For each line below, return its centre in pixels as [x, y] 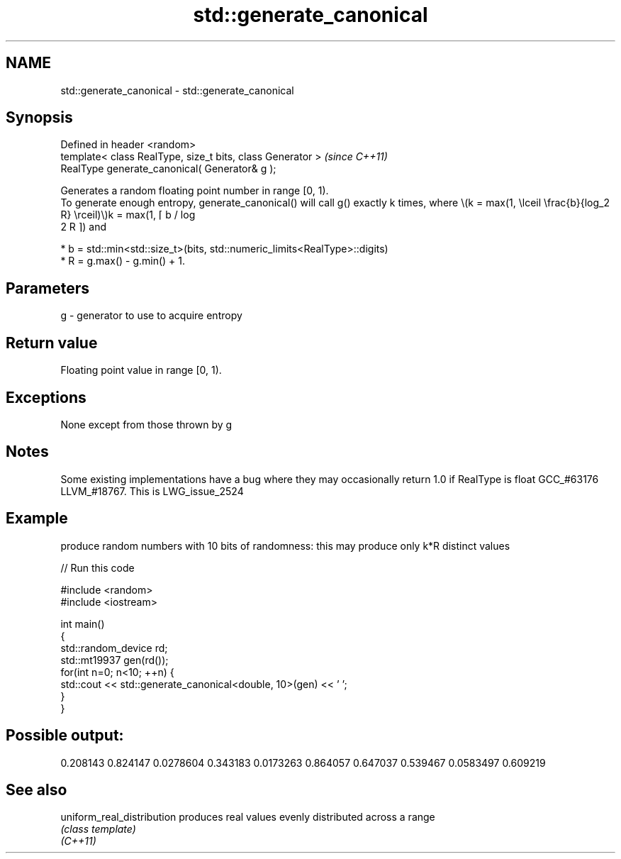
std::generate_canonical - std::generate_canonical [177, 90]
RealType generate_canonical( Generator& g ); [168, 169]
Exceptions [46, 397]
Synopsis [39, 118]
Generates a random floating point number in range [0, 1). [195, 191]
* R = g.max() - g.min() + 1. [123, 261]
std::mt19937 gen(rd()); [114, 660]
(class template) [98, 829]
